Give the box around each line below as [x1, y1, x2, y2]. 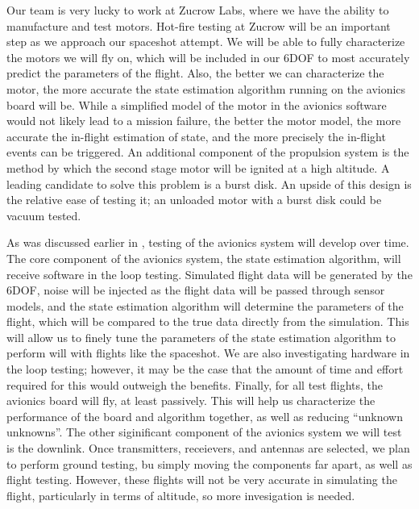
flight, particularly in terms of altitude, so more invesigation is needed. [6, 486, 355, 503]
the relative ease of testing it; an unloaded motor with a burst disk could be [6, 191, 382, 208]
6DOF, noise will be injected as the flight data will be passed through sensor [6, 282, 385, 298]
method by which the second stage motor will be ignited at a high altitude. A [6, 159, 390, 176]
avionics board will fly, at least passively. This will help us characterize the [6, 392, 375, 409]
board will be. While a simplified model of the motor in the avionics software [6, 96, 387, 113]
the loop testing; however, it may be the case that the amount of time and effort [6, 361, 404, 378]
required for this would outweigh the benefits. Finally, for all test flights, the [6, 376, 383, 393]
